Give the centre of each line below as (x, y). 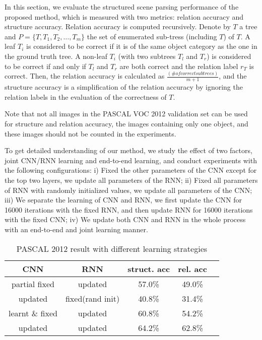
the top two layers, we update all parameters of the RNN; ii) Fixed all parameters (131, 180)
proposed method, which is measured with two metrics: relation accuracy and (124, 16)
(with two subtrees (147, 56)
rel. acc (192, 268)
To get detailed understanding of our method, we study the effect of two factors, (128, 150)
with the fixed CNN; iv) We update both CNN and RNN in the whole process (125, 219)
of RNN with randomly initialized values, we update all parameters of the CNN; (128, 190)
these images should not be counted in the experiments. (90, 133)
